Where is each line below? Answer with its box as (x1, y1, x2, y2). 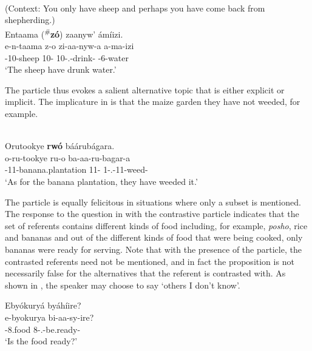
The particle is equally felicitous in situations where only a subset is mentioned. (5, 195, 301, 208)
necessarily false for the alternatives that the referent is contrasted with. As (5, 267, 286, 279)
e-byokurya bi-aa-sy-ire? (5, 310, 94, 323)
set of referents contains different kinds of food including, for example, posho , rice (5, 219, 308, 232)
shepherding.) (5, 13, 55, 26)
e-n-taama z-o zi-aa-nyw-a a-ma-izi (5, 39, 134, 52)
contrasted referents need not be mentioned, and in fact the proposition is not (5, 255, 294, 267)
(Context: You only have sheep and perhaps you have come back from (5, 1, 265, 14)
